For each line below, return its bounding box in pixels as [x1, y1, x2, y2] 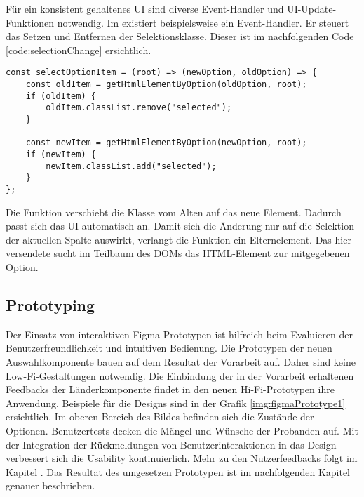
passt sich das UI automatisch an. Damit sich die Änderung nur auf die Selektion [6, 218, 354, 233]
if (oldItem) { [25, 91, 96, 101]
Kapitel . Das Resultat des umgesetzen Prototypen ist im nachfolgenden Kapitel [6, 464, 351, 479]
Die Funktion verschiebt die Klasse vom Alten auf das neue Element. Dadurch [6, 204, 342, 219]
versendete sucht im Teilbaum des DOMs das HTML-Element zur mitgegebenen [6, 246, 350, 260]
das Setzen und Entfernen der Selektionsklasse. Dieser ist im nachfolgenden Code [6, 29, 354, 44]
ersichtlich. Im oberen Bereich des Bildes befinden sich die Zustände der [6, 409, 314, 424]
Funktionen [6, 15, 55, 29]
